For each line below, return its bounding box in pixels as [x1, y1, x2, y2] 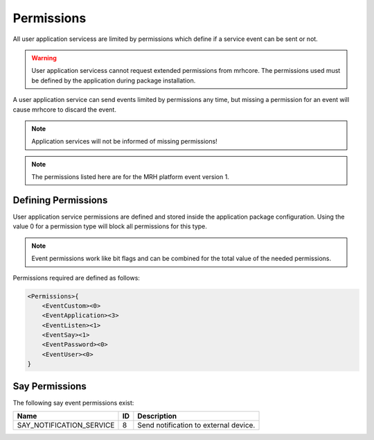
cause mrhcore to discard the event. [12, 105, 117, 114]
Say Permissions [12, 380, 87, 392]
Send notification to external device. [137, 421, 256, 430]
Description [137, 412, 177, 421]
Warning [31, 53, 57, 62]
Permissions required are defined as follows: [12, 273, 140, 282]
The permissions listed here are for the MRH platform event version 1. [31, 173, 230, 181]
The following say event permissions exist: [12, 398, 134, 407]
